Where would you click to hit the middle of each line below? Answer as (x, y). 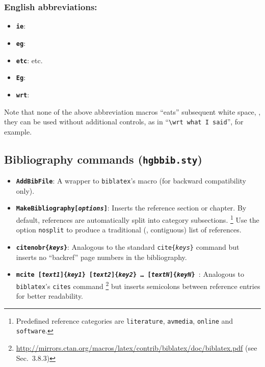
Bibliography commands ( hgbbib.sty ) (103, 159)
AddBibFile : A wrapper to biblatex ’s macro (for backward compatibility (131, 181)
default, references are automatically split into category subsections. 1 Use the (138, 219)
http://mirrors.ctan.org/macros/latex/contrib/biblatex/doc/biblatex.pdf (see (137, 348)
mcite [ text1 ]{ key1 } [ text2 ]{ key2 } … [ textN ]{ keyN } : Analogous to (130, 274)
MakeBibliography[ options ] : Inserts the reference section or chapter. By (131, 208)
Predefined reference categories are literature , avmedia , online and (125, 320)
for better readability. (50, 296)
